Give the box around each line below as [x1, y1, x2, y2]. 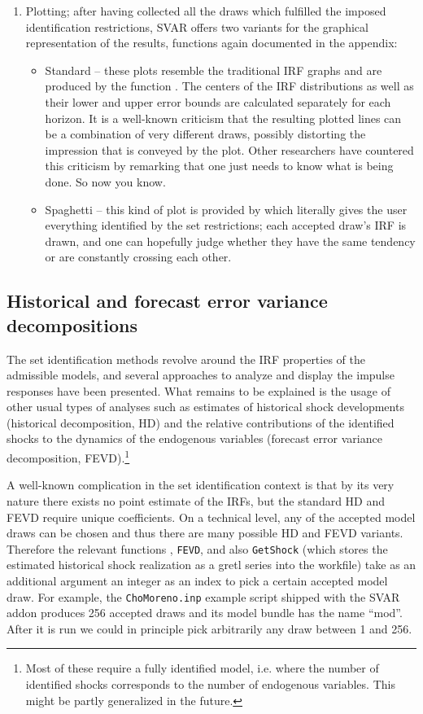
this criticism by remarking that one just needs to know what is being [45, 157, 394, 174]
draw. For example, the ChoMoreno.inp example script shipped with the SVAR [7, 588, 400, 605]
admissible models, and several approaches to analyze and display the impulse [7, 366, 395, 383]
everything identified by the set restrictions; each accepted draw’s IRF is [45, 217, 407, 234]
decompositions [7, 312, 137, 337]
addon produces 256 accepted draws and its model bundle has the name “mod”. [7, 604, 403, 621]
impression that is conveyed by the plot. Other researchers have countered [45, 141, 414, 158]
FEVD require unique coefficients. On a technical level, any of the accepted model [7, 508, 416, 525]
